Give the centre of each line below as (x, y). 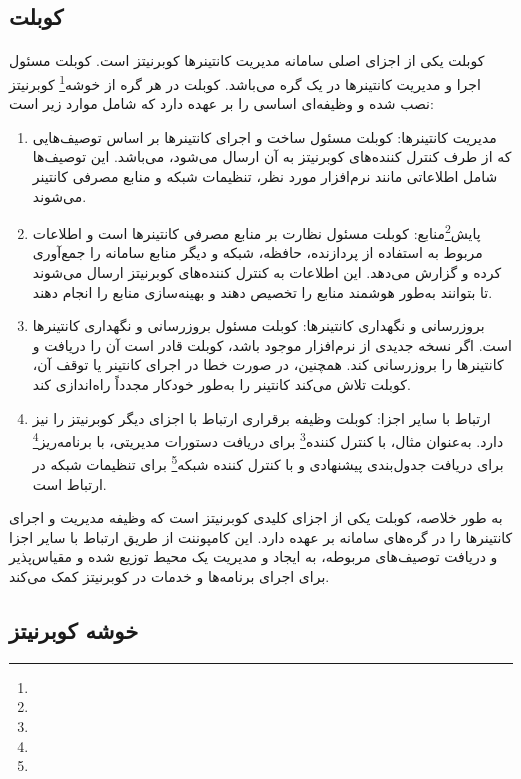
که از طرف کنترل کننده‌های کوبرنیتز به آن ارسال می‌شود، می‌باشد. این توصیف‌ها (272, 156)
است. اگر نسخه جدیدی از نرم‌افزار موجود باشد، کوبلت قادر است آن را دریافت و (272, 344)
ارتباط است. (69, 483)
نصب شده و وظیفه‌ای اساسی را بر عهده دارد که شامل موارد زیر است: (221, 103)
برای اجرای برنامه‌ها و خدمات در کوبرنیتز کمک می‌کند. (169, 576)
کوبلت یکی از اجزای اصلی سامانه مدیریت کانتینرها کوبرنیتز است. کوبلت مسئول (247, 60)
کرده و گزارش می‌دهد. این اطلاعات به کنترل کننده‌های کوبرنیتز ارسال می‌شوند (267, 272)
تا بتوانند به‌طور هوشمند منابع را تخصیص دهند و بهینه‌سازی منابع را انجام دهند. (262, 291)
